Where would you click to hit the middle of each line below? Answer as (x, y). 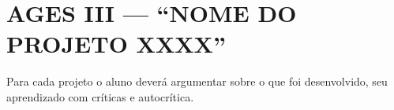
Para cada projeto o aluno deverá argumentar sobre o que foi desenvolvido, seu (197, 81)
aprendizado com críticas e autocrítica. (100, 96)
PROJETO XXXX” (116, 44)
